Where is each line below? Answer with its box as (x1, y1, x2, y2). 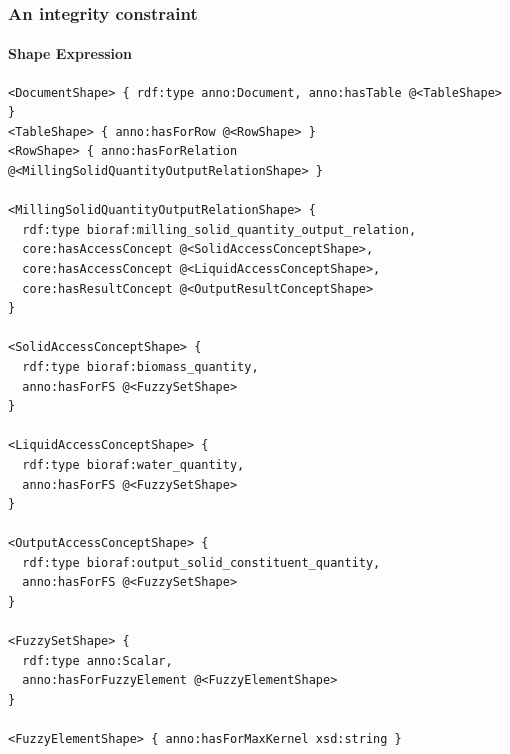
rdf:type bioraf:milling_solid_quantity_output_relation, (22, 222, 417, 237)
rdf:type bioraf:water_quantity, (22, 457, 245, 472)
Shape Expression (8, 43, 133, 64)
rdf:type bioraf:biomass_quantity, (22, 359, 259, 374)
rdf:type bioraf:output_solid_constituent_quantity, (22, 555, 381, 570)
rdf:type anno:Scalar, (22, 653, 173, 668)
